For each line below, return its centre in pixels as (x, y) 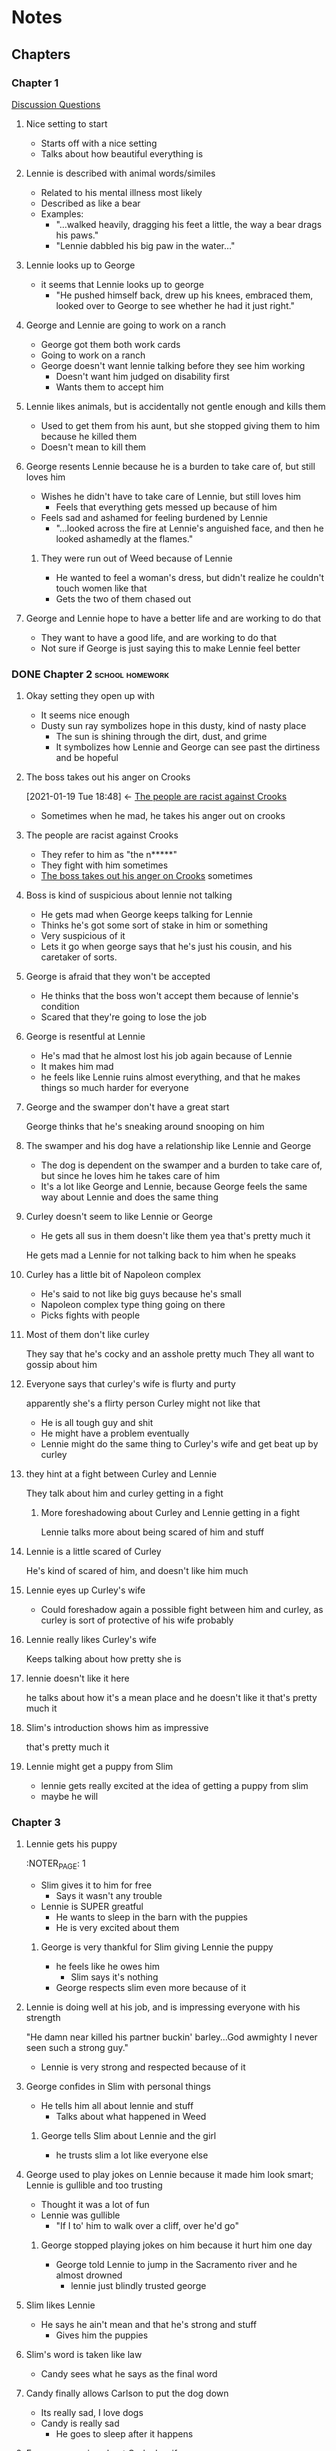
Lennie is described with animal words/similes (120, 173)
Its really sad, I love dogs (92, 2413)
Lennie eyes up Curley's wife (85, 1590)
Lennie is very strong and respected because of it (143, 2067)
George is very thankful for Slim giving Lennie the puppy (157, 1947)
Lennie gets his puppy (71, 1844)
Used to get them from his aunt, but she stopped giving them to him (180, 425)
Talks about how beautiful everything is (122, 153)
